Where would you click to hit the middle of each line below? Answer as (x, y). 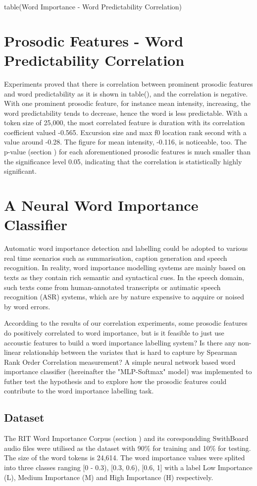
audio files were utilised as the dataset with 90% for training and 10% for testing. (128, 448)
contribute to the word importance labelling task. (79, 391)
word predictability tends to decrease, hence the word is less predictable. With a (126, 113)
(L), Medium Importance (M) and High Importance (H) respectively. (109, 477)
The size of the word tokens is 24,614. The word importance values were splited (125, 458)
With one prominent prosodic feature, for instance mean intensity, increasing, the (127, 103)
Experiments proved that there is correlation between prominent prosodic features (128, 83)
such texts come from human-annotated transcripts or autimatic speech (112, 287)
